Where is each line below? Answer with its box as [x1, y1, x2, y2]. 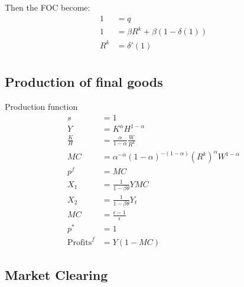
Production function [5, 100, 78, 112]
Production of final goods [5, 73, 163, 91]
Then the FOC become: [5, 1, 90, 13]
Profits [67, 238, 92, 247]
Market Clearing [5, 266, 108, 284]
